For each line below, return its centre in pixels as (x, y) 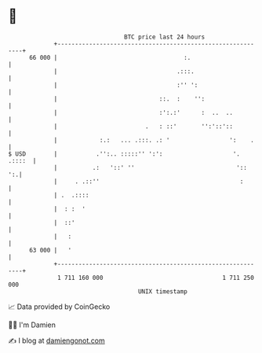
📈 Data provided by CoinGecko (59, 307)
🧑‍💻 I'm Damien (32, 325)
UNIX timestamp (163, 291)
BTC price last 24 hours (165, 37)
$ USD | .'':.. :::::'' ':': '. (124, 154)
